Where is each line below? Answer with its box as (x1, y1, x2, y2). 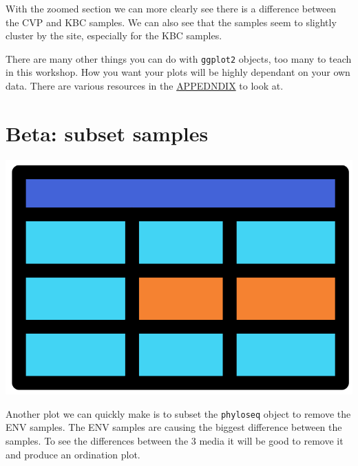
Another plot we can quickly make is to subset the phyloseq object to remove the (6, 406, 351, 421)
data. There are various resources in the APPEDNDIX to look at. (6, 79, 284, 93)
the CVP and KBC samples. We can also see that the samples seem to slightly (6, 14, 337, 29)
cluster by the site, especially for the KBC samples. (6, 28, 222, 43)
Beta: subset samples (6, 119, 209, 147)
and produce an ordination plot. (6, 447, 140, 461)
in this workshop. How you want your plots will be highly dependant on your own (6, 65, 350, 79)
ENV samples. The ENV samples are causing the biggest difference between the (6, 420, 342, 434)
